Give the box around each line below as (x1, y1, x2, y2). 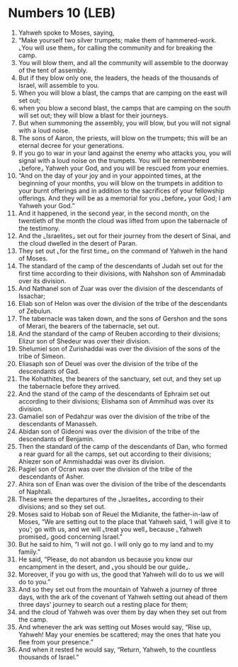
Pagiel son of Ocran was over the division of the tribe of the (18, 464, 193, 473)
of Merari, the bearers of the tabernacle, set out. (18, 321, 160, 330)
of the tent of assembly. (18, 66, 88, 74)
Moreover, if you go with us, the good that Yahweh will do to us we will (18, 570, 225, 578)
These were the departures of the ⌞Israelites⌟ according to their (18, 494, 204, 503)
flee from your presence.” (18, 637, 94, 646)
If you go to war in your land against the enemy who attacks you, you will (18, 149, 232, 157)
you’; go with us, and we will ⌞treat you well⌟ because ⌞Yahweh (18, 525, 203, 533)
